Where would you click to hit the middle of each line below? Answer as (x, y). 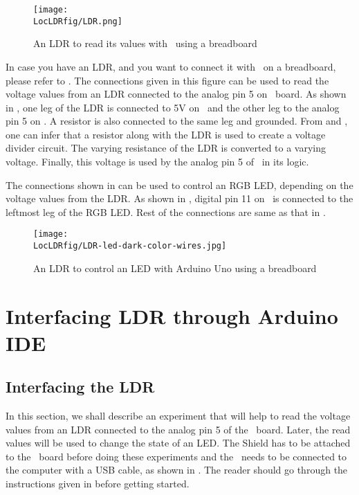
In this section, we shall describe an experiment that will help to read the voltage (178, 416)
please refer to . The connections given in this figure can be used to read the (167, 80)
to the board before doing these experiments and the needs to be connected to (176, 456)
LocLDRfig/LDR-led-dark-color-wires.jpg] (130, 246)
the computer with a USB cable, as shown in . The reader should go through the (177, 470)
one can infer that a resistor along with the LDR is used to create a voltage (166, 134)
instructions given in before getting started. (98, 484)
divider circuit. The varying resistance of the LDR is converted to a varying (166, 148)
